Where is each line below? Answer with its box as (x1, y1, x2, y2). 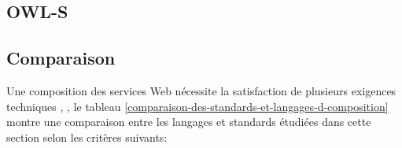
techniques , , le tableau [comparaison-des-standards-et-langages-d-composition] (6, 98, 389, 114)
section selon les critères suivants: (6, 128, 168, 145)
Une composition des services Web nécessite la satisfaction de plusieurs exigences (6, 82, 396, 98)
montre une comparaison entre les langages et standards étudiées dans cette (6, 113, 371, 130)
